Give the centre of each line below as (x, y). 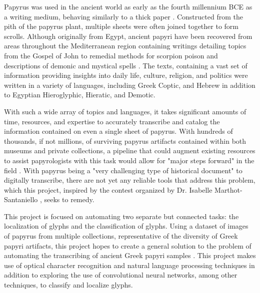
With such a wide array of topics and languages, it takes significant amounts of (125, 111)
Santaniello (21, 199)
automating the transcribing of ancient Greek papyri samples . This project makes (130, 255)
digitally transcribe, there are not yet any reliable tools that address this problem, (130, 180)
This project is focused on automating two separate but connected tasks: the (121, 216)
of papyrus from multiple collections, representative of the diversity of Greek (121, 236)
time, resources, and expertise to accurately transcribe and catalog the (112, 121)
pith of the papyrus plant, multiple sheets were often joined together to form (121, 26)
